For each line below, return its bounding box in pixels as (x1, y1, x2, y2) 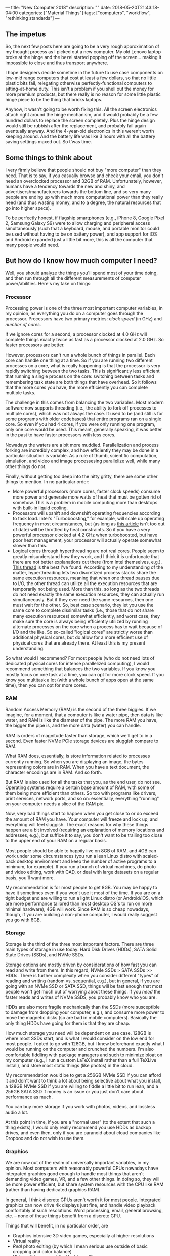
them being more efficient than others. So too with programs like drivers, (5, 790, 157, 796)
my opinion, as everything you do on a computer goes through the (5, 310, 143, 316)
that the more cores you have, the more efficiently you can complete (5, 384, 148, 390)
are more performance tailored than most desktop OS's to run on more (5, 900, 153, 907)
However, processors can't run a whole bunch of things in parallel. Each (5, 352, 155, 358)
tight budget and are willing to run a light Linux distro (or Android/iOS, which (5, 895, 164, 901)
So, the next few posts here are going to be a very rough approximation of (5, 43, 160, 49)
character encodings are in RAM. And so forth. (5, 769, 102, 775)
